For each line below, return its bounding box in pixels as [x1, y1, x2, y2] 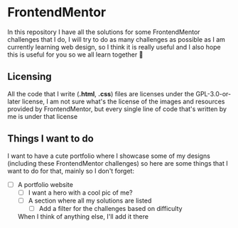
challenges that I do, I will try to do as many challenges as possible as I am [7, 35, 226, 43]
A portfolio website [17, 180, 73, 188]
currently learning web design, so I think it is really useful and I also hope [7, 42, 222, 51]
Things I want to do [7, 132, 94, 145]
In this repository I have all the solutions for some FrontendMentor [7, 28, 200, 36]
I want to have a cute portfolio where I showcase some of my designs [7, 152, 211, 160]
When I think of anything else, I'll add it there [17, 212, 149, 220]
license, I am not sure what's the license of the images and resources [22, 97, 225, 106]
